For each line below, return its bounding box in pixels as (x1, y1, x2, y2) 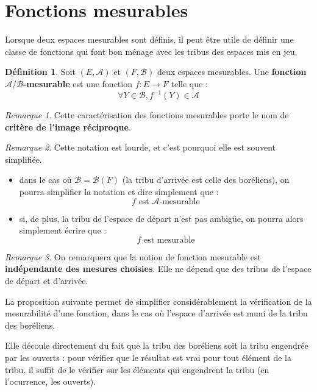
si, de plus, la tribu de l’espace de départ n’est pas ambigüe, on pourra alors (19, 212, 304, 224)
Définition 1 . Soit (5, 65, 76, 78)
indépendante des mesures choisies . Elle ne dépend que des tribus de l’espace (5, 262, 312, 275)
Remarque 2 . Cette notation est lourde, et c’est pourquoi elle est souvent (5, 141, 276, 154)
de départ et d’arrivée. (5, 274, 88, 287)
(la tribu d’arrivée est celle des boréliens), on (122, 173, 290, 186)
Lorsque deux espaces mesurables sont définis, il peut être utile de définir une (5, 33, 294, 46)
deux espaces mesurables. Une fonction (157, 65, 307, 78)
